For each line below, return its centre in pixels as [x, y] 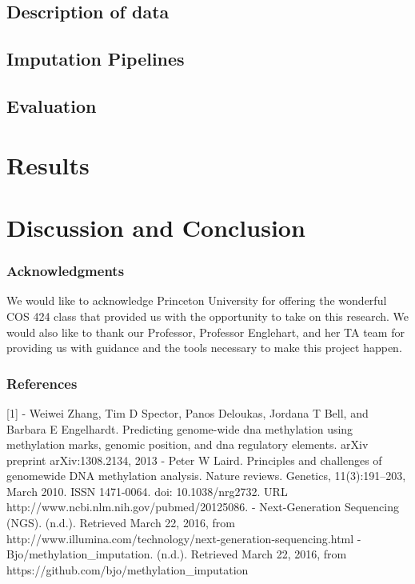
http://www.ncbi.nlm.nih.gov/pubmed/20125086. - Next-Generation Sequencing [203, 507]
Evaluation [52, 105]
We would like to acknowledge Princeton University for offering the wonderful [197, 300]
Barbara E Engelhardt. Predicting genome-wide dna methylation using [180, 428]
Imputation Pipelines [96, 59]
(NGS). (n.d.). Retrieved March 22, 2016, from [121, 523]
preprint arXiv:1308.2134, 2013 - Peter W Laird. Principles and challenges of [194, 460]
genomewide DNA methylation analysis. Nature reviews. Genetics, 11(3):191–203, [206, 476]
